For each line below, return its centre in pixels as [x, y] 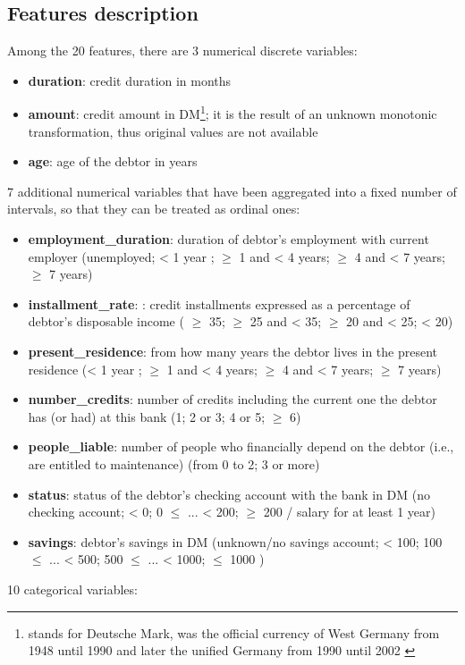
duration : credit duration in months [130, 80]
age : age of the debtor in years [113, 161]
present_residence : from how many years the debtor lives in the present [233, 351]
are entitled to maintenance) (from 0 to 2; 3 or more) [174, 463]
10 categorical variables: [72, 589]
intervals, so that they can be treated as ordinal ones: [154, 209]
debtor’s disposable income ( [106, 321]
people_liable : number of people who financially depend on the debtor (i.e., [241, 446]
